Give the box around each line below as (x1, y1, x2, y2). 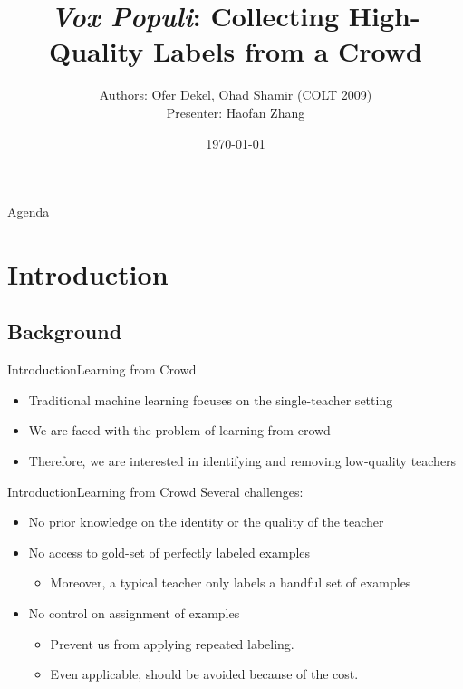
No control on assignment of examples (28, 604, 240, 623)
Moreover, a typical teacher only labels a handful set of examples (50, 573, 411, 592)
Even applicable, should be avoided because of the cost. (50, 665, 359, 684)
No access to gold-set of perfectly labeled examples (28, 542, 311, 561)
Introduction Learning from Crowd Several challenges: (7, 481, 304, 500)
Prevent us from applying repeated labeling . (50, 634, 294, 653)
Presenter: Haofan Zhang (166, 102, 305, 121)
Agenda (7, 202, 50, 221)
